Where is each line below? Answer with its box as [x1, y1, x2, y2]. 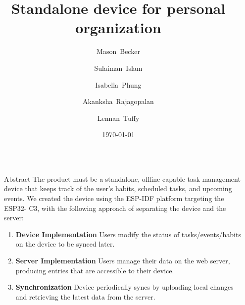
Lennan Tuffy [97, 112, 140, 123]
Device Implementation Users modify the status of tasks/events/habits [15, 229, 241, 239]
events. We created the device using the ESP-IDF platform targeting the [4, 193, 224, 203]
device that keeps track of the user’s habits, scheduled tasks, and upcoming [4, 183, 232, 194]
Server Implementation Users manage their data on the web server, [15, 255, 230, 266]
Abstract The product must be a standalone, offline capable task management [4, 173, 241, 184]
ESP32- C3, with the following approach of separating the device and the [4, 203, 226, 213]
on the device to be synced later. [15, 239, 115, 249]
